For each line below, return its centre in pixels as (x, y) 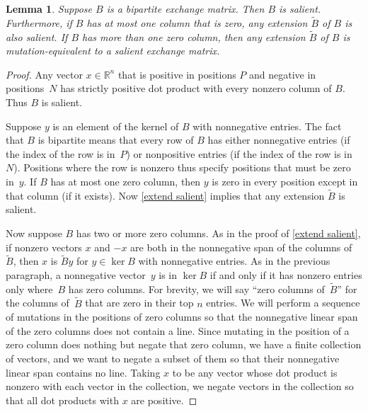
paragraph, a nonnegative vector (76, 274)
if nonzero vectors (44, 247)
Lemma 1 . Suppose (49, 8)
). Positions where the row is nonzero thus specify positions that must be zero (182, 167)
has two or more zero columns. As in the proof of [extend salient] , (218, 233)
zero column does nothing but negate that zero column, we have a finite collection (184, 344)
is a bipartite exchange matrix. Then (185, 8)
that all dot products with (62, 400)
